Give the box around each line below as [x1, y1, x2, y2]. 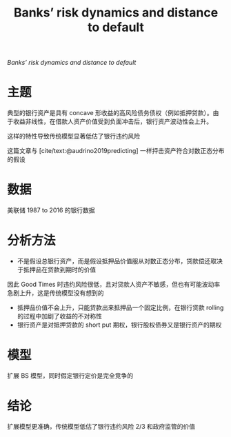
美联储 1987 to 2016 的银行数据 [7, 206, 95, 214]
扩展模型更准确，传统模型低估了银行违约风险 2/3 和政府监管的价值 [7, 422, 196, 430]
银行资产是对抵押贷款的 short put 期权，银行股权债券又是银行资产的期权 [17, 321, 222, 329]
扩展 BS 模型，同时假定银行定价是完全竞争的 [7, 371, 134, 380]
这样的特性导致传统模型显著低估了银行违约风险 [7, 132, 140, 141]
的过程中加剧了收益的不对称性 [17, 312, 102, 320]
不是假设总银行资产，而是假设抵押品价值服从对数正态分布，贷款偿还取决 [17, 257, 223, 265]
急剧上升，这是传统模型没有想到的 [7, 289, 104, 297]
